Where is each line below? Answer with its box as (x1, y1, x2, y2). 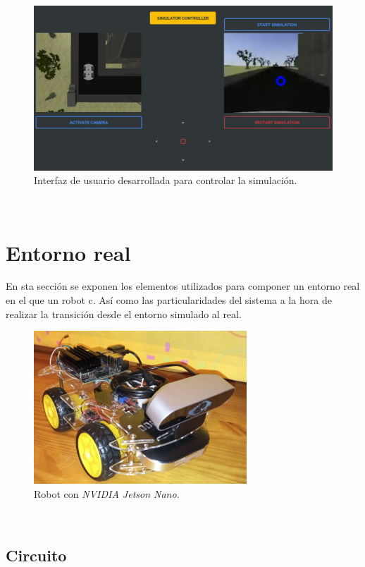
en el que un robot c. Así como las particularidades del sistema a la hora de (6, 293, 332, 307)
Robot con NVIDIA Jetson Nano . (34, 486, 180, 501)
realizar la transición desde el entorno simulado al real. (6, 306, 242, 321)
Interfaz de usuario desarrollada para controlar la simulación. (34, 173, 297, 188)
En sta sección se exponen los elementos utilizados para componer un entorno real (6, 279, 360, 293)
